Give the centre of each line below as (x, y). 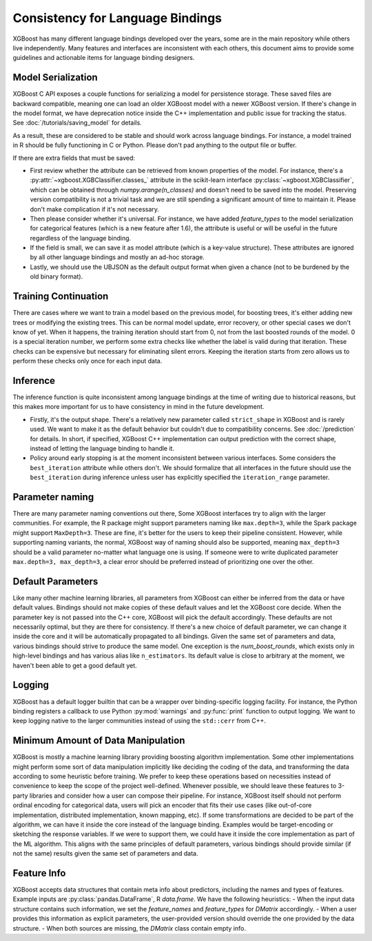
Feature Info (39, 873)
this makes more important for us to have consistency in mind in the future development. (138, 407)
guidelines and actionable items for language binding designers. (104, 58)
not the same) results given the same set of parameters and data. (105, 853)
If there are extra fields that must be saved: (74, 158)
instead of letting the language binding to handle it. (102, 448)
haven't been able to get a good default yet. (75, 665)
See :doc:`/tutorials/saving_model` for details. (77, 123)
